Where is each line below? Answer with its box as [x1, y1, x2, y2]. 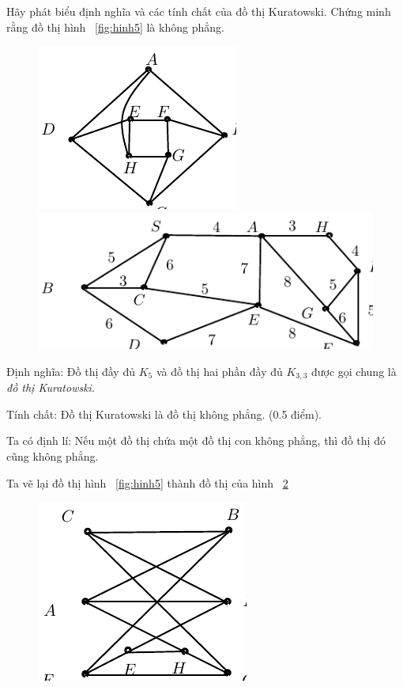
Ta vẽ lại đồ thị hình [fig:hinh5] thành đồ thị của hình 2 [6, 474, 288, 491]
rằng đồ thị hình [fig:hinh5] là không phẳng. [6, 18, 224, 35]
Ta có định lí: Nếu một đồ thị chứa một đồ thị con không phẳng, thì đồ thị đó [6, 432, 386, 449]
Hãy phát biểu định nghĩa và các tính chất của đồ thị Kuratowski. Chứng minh [6, 3, 391, 19]
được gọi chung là [311, 362, 397, 379]
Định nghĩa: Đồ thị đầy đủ [6, 362, 135, 379]
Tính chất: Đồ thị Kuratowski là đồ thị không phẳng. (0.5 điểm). [6, 405, 322, 422]
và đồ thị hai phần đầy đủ [156, 362, 283, 379]
